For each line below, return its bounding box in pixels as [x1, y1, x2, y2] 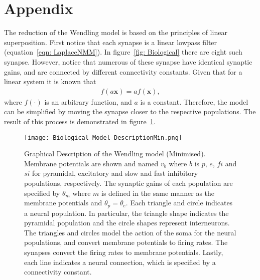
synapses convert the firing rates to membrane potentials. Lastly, [24, 246, 223, 257]
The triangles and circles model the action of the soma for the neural [24, 227, 236, 237]
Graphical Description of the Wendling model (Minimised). [24, 148, 206, 159]
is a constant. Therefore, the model [140, 96, 248, 107]
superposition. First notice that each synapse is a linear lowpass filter [4, 37, 217, 47]
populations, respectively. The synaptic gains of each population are [24, 177, 233, 188]
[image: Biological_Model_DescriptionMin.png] [24, 134, 182, 141]
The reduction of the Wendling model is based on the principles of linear [4, 27, 227, 38]
